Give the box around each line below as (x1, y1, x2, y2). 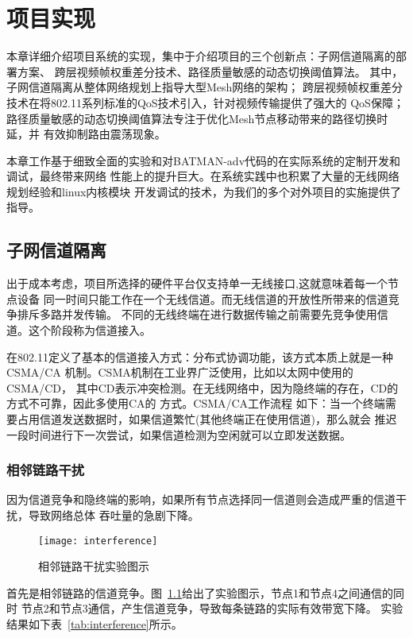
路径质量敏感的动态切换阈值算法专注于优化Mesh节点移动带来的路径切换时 (6, 110, 388, 126)
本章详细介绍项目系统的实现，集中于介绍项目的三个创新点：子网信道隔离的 (6, 48, 396, 64)
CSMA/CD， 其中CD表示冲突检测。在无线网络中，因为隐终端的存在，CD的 (6, 379, 399, 396)
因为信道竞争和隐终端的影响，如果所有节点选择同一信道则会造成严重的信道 (6, 491, 396, 508)
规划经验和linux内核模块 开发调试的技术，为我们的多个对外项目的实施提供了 (6, 183, 402, 199)
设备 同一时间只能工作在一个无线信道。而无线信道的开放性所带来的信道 (17, 290, 388, 307)
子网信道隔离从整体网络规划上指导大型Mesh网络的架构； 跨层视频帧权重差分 (6, 79, 403, 95)
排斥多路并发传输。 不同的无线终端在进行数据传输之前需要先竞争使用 (17, 306, 377, 323)
